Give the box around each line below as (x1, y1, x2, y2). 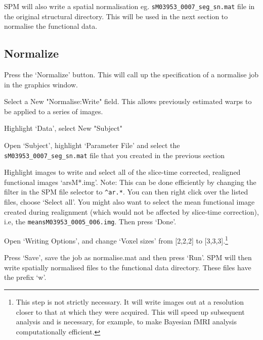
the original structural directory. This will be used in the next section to (4, 11, 228, 21)
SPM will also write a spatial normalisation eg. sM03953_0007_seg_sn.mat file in (4, 1, 255, 11)
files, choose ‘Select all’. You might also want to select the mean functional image (4, 197, 255, 207)
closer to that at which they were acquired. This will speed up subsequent (16, 306, 245, 317)
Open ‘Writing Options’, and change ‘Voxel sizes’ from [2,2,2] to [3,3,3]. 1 (4, 233, 228, 246)
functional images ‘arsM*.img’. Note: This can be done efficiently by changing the (4, 176, 256, 187)
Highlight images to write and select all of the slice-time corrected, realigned (4, 167, 241, 177)
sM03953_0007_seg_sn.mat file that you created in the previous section (4, 150, 225, 160)
